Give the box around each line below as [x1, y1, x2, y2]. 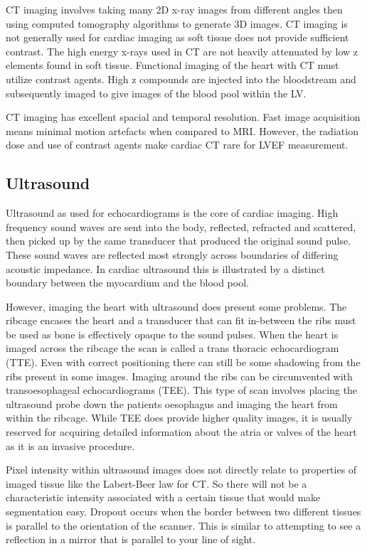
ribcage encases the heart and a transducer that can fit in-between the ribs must [6, 313, 356, 328]
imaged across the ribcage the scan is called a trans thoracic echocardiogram [6, 341, 339, 355]
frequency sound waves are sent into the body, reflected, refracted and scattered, [6, 219, 356, 234]
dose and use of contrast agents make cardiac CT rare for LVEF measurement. [6, 137, 349, 152]
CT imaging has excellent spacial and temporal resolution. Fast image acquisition [6, 109, 361, 124]
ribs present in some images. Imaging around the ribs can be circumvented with [6, 368, 353, 383]
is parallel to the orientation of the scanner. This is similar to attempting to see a [6, 518, 361, 533]
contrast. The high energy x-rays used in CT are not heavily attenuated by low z [6, 43, 358, 58]
